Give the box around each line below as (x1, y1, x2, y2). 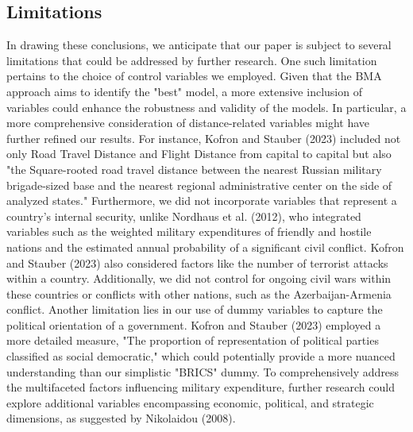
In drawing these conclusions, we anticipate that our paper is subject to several (6, 37, 392, 53)
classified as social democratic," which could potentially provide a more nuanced (6, 348, 396, 364)
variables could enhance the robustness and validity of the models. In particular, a (6, 98, 407, 115)
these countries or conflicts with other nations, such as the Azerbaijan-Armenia (6, 285, 392, 302)
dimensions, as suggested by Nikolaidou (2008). (6, 410, 236, 426)
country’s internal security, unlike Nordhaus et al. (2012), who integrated (6, 207, 361, 224)
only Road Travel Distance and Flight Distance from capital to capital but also (6, 145, 392, 162)
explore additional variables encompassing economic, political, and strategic (6, 394, 374, 411)
